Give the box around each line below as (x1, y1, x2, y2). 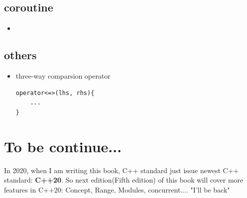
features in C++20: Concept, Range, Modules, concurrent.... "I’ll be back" (4, 184, 230, 195)
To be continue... (4, 136, 122, 156)
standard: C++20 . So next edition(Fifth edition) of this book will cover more (4, 175, 244, 185)
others (4, 47, 37, 63)
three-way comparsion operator (15, 71, 111, 81)
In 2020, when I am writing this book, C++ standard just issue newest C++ (4, 165, 239, 175)
